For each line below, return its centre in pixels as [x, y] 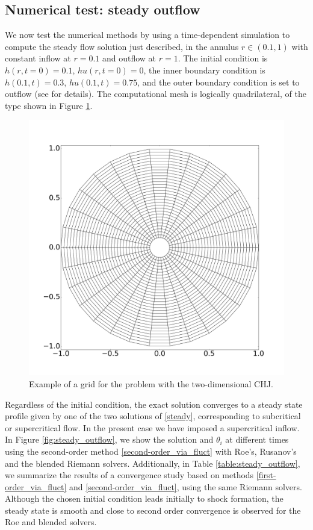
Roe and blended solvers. [51, 522]
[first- [266, 475]
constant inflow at [38, 58]
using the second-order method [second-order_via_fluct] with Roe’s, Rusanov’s [151, 451]
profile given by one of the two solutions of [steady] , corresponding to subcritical [153, 416]
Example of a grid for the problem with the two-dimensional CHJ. [151, 383]
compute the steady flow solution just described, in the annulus [122, 46]
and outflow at [129, 58]
